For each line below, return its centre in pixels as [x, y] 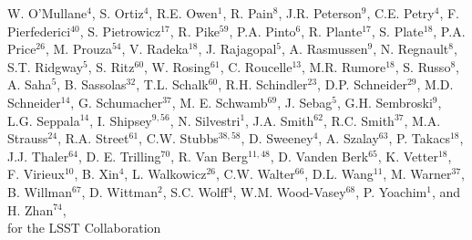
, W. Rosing [178, 66]
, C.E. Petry [400, 13]
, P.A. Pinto [262, 31]
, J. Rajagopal [237, 49]
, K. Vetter [408, 156]
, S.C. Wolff [195, 191]
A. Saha [30, 84]
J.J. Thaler [38, 156]
